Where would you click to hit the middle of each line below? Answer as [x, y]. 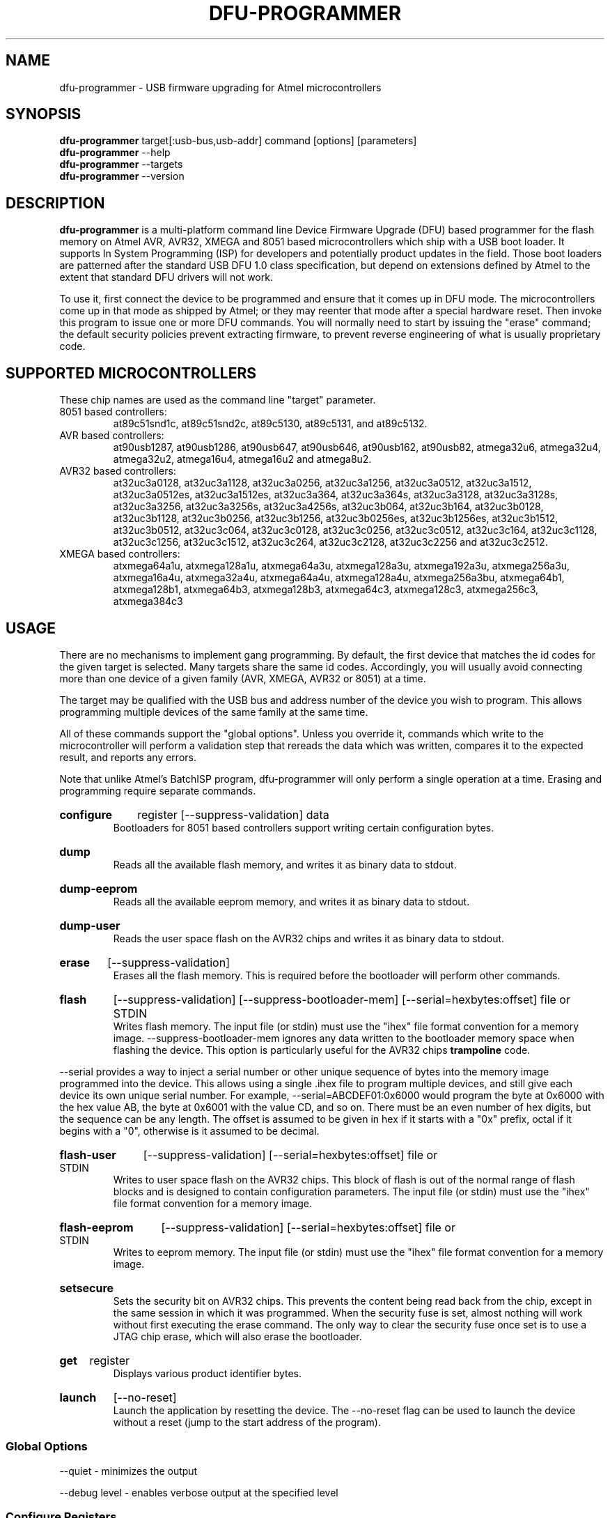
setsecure [87, 1288]
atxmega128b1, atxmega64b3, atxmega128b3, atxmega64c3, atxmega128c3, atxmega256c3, [326, 590]
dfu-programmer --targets [121, 164]
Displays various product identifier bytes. [208, 1373]
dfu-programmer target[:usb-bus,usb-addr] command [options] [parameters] [238, 141]
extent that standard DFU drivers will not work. [166, 277]
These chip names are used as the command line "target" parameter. [218, 400]
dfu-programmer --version [122, 176]
